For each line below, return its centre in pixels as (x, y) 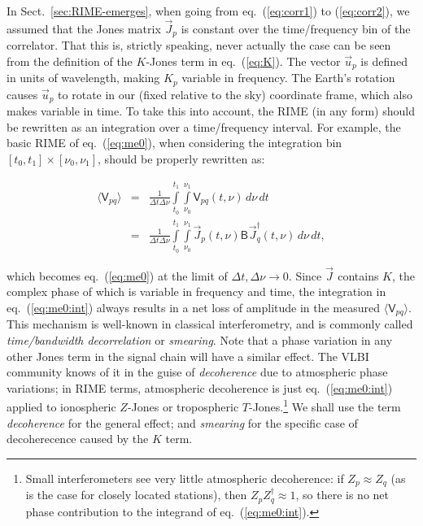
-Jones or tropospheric (183, 407)
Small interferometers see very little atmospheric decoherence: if (185, 478)
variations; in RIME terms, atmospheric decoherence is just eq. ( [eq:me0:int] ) (200, 387)
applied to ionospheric (61, 407)
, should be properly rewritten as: (181, 159)
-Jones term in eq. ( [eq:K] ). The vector (243, 61)
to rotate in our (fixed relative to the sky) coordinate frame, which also (235, 94)
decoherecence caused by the (78, 439)
